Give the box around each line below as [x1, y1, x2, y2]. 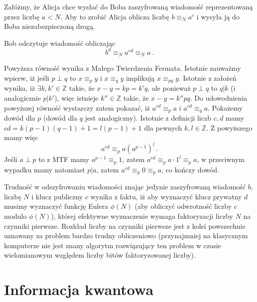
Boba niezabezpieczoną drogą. [4, 21, 96, 31]
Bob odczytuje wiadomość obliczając [4, 37, 116, 48]
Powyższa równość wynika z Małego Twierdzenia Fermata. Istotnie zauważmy [4, 63, 241, 73]
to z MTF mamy [38, 154, 90, 164]
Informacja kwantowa [4, 279, 154, 300]
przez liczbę [4, 11, 40, 21]
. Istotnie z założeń [178, 72, 237, 83]
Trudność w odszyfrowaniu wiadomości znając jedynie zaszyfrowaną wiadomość [4, 181, 246, 192]
